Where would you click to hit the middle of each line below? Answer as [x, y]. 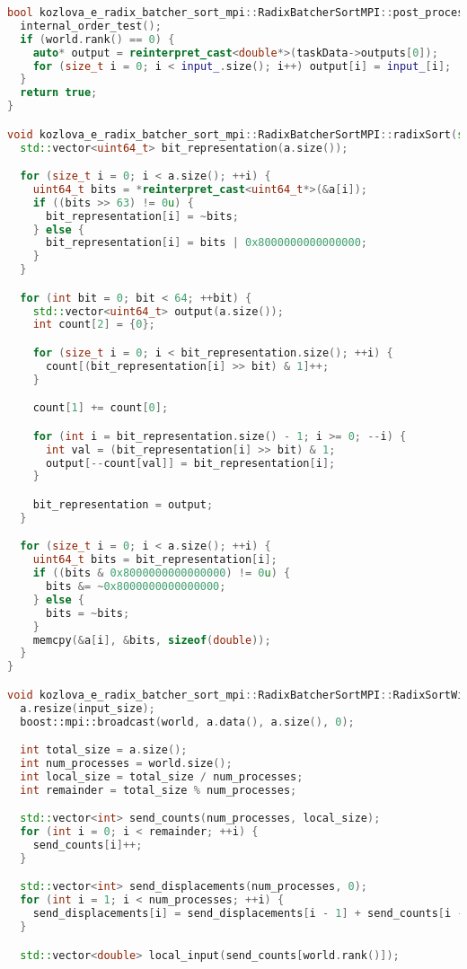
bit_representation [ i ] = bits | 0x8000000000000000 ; [206, 243]
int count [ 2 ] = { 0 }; [94, 325]
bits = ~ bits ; [88, 613]
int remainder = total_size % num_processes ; [159, 790]
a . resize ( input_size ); [88, 708]
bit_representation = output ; [123, 504]
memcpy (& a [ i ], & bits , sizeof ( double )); [152, 640]
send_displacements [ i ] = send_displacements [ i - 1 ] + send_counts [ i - [248, 914]
